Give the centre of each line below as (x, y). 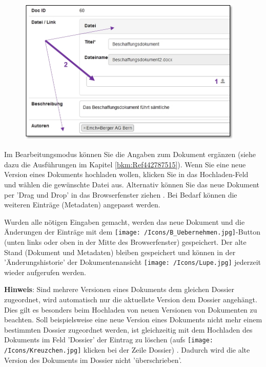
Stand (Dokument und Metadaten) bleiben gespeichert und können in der (120, 252)
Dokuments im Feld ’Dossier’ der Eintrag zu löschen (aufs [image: (109, 340)
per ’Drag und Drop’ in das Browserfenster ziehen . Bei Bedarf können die (121, 194)
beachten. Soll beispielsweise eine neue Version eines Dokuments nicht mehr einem (133, 320)
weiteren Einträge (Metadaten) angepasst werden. (82, 205)
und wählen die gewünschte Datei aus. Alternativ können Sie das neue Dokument (132, 184)
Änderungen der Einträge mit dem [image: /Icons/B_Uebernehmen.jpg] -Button (132, 232)
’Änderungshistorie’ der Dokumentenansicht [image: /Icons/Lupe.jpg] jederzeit (133, 262)
